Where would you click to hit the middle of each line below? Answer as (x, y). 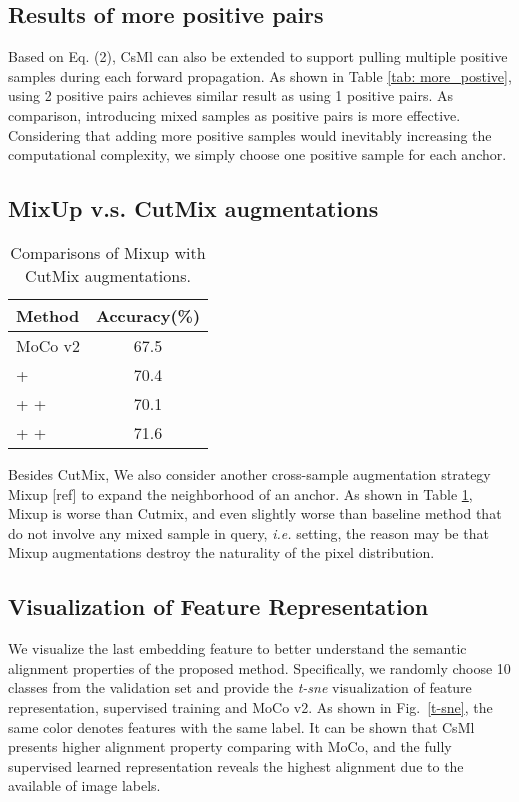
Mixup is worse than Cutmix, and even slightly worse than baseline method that (255, 513)
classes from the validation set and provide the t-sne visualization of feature (240, 687)
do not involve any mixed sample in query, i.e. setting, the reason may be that (248, 532)
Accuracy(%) (148, 315)
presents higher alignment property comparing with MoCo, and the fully (230, 746)
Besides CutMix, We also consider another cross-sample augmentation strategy (249, 473)
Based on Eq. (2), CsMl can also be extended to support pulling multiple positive (258, 56)
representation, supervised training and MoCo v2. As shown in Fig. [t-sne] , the (250, 706)
